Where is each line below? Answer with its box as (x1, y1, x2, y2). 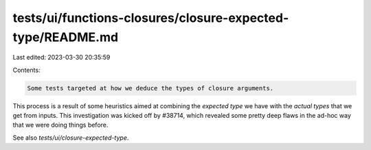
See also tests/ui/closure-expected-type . (12, 134, 129, 142)
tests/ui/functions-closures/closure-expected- (12, 10, 289, 25)
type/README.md (12, 29, 119, 45)
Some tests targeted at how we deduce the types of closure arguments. (27, 84, 274, 92)
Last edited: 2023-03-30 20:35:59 (12, 53, 111, 62)
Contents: (12, 66, 41, 74)
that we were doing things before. (12, 121, 109, 129)
